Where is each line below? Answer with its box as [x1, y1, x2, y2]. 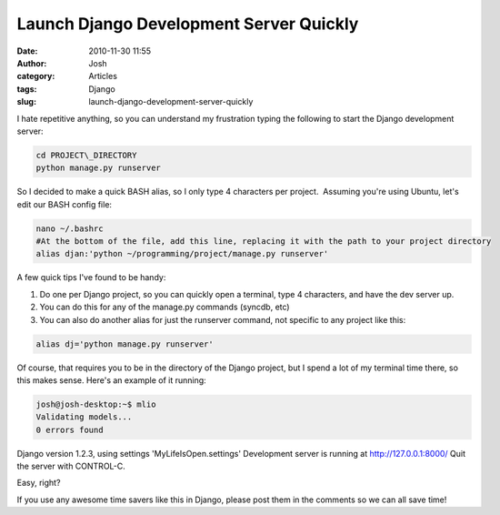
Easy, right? [16, 478, 61, 489]
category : [16, 71, 55, 82]
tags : [16, 83, 37, 95]
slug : [16, 96, 36, 107]
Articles [88, 71, 118, 82]
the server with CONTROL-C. [16, 460, 126, 472]
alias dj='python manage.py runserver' [35, 338, 214, 349]
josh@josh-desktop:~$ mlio [35, 399, 156, 409]
